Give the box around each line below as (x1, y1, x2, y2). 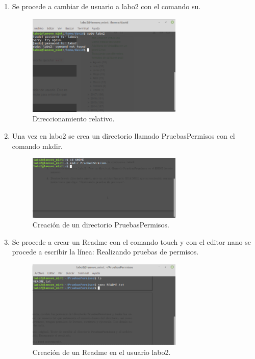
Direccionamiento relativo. (32, 113, 115, 124)
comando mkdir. (12, 140, 63, 151)
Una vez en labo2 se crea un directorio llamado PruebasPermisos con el (12, 131, 235, 141)
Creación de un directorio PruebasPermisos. (32, 219, 169, 230)
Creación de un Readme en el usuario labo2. (32, 347, 171, 357)
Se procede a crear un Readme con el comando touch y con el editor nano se (12, 236, 251, 247)
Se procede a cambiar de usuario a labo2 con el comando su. (12, 1, 201, 11)
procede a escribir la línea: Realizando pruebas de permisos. (12, 246, 199, 257)
